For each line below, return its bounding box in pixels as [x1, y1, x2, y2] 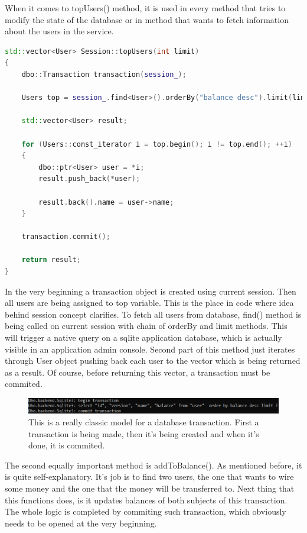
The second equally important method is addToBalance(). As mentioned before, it [5, 458, 302, 471]
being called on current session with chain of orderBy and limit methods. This [5, 319, 288, 332]
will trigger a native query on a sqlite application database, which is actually [5, 331, 282, 344]
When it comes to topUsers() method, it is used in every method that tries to [5, 2, 286, 14]
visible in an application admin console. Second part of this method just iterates [5, 343, 295, 355]
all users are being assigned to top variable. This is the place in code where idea [5, 296, 294, 309]
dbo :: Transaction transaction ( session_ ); [21, 70, 187, 79]
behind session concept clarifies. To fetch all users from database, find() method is [5, 308, 302, 320]
